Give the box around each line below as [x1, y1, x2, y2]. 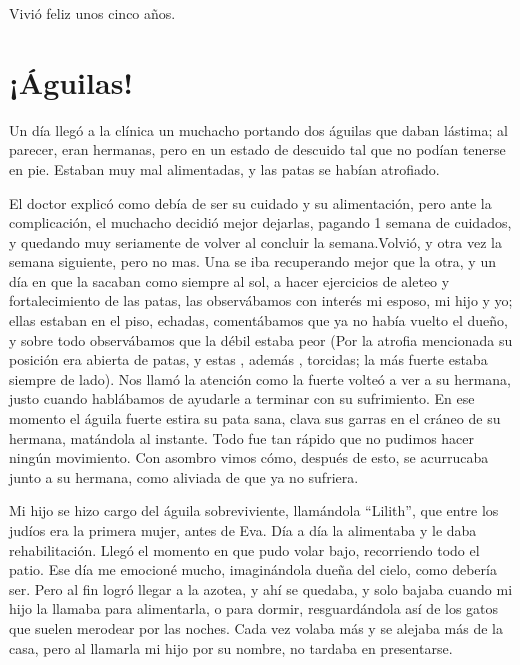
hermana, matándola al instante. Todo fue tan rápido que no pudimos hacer [9, 427, 475, 448]
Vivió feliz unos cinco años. [9, 3, 176, 23]
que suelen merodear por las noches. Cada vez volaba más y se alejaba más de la [9, 617, 504, 638]
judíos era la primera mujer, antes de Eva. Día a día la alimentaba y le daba [9, 520, 477, 540]
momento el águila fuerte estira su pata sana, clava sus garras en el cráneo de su [9, 408, 501, 429]
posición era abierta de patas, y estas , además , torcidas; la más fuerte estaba [9, 349, 488, 370]
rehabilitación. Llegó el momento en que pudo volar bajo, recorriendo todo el [9, 539, 480, 560]
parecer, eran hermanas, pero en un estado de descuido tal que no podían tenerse [9, 139, 506, 160]
